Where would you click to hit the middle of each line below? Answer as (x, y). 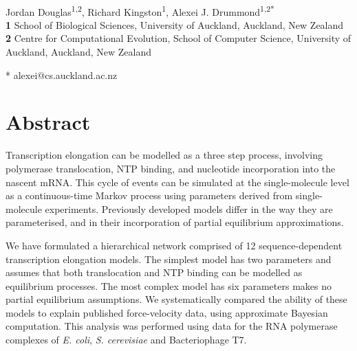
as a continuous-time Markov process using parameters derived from (149, 195)
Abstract (48, 122)
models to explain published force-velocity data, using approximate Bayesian (167, 312)
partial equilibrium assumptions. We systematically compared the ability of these (176, 299)
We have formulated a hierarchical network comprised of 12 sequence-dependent (174, 245)
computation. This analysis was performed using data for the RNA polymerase (172, 326)
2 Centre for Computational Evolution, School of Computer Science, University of (178, 38)
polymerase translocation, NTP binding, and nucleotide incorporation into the (171, 168)
